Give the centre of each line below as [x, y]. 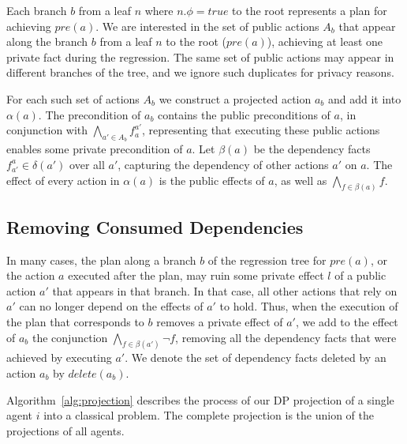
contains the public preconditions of [244, 114]
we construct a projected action [235, 98]
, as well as [301, 180]
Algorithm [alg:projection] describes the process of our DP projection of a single [200, 399]
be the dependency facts [312, 149]
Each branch [37, 10]
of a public [360, 275]
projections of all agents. [65, 430]
